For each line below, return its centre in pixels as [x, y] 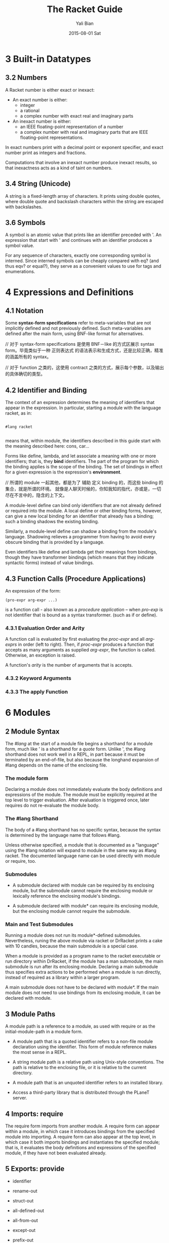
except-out [24, 1230]
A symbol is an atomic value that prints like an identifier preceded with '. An [83, 235]
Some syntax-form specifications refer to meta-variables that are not [78, 323]
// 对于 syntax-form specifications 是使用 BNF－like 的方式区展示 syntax [80, 344]
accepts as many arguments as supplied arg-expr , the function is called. [80, 650]
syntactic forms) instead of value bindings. [50, 563]
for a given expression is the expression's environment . [64, 472]
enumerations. [20, 272]
